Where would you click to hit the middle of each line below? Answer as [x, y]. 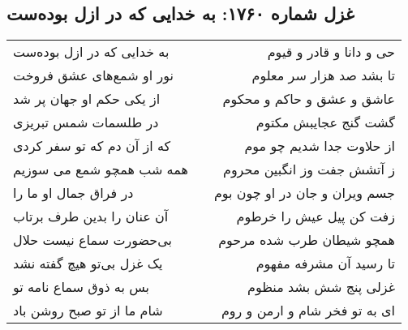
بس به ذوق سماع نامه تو [82, 287]
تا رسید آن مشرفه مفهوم [325, 264]
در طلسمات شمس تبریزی [86, 122]
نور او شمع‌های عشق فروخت [93, 75]
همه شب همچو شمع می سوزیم [101, 169]
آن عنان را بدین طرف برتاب [91, 216]
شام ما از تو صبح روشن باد [88, 311]
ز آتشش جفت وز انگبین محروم [309, 169]
